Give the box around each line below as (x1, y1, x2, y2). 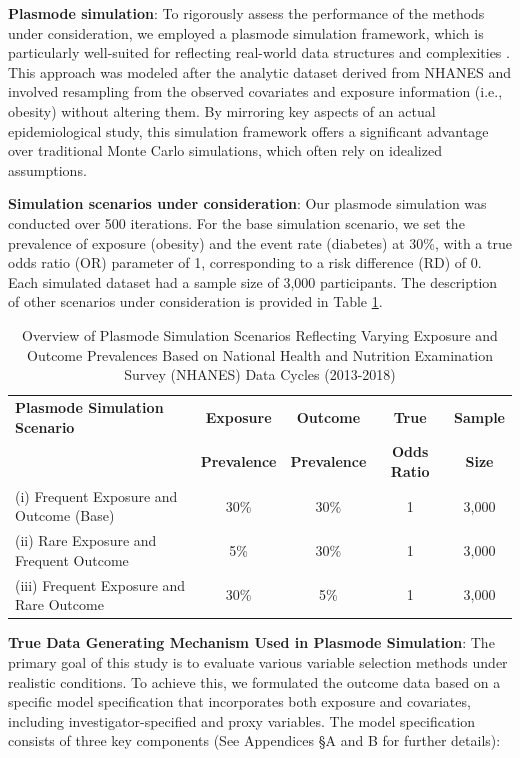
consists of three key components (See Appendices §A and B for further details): (8, 730, 501, 751)
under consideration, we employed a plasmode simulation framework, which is (8, 22, 484, 43)
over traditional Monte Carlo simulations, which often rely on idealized (8, 140, 442, 161)
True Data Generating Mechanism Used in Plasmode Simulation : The (8, 632, 495, 653)
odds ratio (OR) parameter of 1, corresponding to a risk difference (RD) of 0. (8, 252, 482, 273)
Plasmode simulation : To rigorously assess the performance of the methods (8, 3, 485, 23)
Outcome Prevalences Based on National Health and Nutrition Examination (27, 344, 493, 365)
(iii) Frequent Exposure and (15, 574, 186, 595)
